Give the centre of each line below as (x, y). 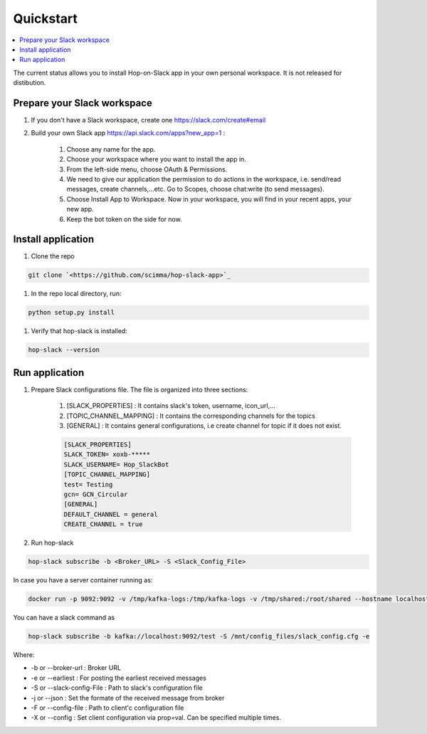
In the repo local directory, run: (76, 294)
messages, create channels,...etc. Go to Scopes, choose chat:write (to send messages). (195, 189)
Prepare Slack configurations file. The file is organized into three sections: (139, 389)
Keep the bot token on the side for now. (124, 219)
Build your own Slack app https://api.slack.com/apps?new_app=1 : (128, 133)
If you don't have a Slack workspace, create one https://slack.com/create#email (148, 120)
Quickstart (46, 19)
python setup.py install (72, 313)
